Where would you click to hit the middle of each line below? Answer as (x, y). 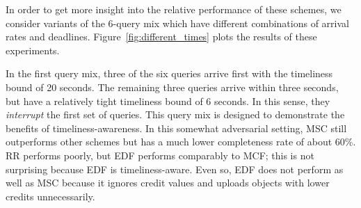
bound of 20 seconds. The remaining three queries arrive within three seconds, (172, 87)
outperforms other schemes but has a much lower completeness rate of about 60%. (181, 142)
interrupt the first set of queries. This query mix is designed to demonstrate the (175, 114)
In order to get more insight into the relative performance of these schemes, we (174, 9)
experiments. (33, 50)
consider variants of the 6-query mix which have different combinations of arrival (177, 23)
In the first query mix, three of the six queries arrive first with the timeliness (169, 73)
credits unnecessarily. (50, 196)
